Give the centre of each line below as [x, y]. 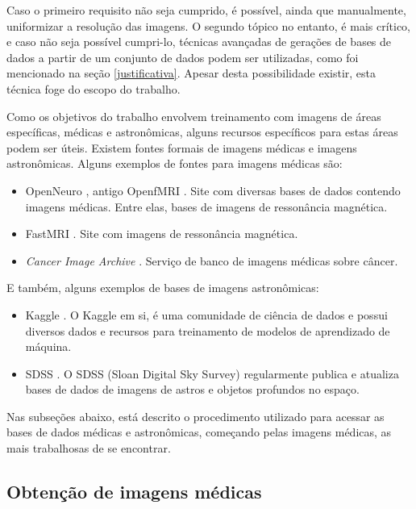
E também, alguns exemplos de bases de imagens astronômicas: [163, 288]
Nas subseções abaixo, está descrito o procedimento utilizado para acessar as [196, 416]
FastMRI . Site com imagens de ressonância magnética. [162, 234]
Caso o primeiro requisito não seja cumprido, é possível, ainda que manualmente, [206, 10]
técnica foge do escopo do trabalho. [94, 88]
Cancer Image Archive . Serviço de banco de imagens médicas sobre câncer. [212, 260]
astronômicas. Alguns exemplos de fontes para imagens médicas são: [175, 163]
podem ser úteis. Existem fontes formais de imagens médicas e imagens [182, 147]
